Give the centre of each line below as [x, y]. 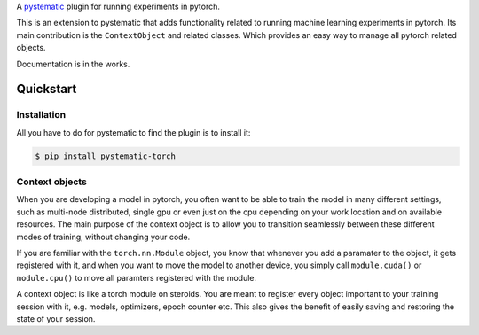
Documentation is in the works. [73, 64]
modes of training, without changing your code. [103, 237]
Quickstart [47, 89]
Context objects [52, 182]
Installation [41, 115]
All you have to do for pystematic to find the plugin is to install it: [133, 132]
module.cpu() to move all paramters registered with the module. [137, 277]
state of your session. [56, 318]
